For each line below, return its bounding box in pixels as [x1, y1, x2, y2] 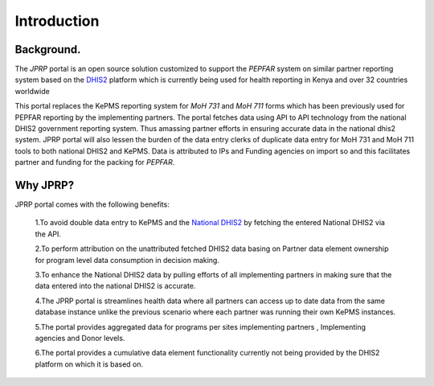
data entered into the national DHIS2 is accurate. [35, 281, 196, 291]
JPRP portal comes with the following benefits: [14, 199, 170, 209]
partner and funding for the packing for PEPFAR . [14, 158, 175, 167]
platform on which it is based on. [35, 359, 144, 369]
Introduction [14, 12, 100, 30]
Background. [14, 43, 81, 56]
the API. [35, 229, 62, 239]
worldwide [14, 86, 50, 96]
